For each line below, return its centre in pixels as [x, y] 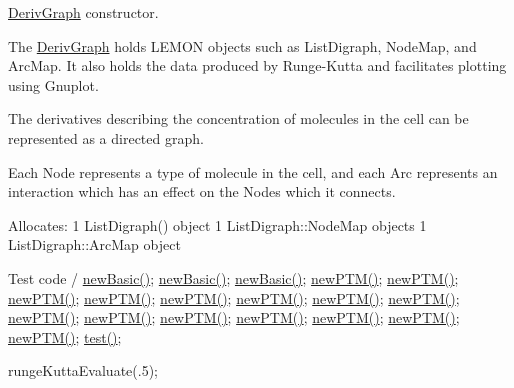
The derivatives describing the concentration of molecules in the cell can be [238, 118]
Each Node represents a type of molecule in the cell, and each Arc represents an [253, 171]
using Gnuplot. [53, 84]
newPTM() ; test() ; [65, 336]
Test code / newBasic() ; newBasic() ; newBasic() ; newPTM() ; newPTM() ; [233, 277]
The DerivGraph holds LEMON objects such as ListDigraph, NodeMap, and [242, 45]
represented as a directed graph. [106, 137]
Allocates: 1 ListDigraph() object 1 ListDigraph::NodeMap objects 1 [217, 224]
